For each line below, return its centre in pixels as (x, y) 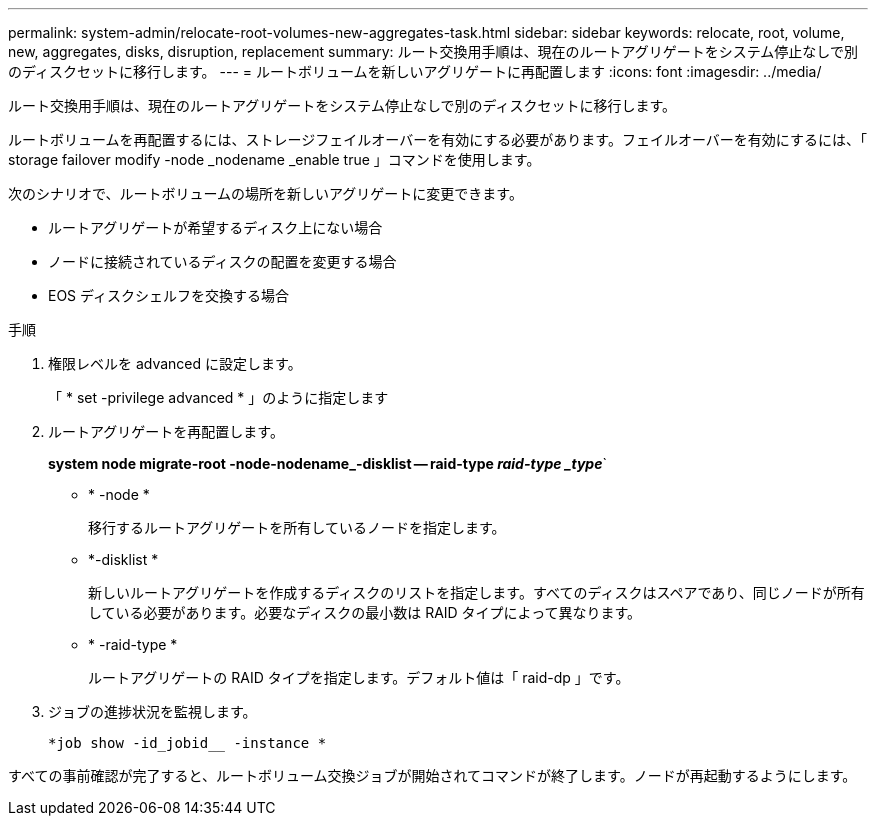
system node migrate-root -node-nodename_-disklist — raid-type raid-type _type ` (327, 463)
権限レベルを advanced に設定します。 (175, 363)
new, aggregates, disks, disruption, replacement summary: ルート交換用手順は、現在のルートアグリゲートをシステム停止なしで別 (433, 51)
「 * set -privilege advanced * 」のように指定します (218, 397)
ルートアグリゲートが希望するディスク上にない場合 (215, 227)
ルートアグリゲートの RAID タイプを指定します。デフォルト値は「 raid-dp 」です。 (359, 677)
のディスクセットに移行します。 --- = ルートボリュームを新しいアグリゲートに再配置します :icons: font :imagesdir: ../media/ (415, 71)
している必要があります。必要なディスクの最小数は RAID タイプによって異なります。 (365, 612)
